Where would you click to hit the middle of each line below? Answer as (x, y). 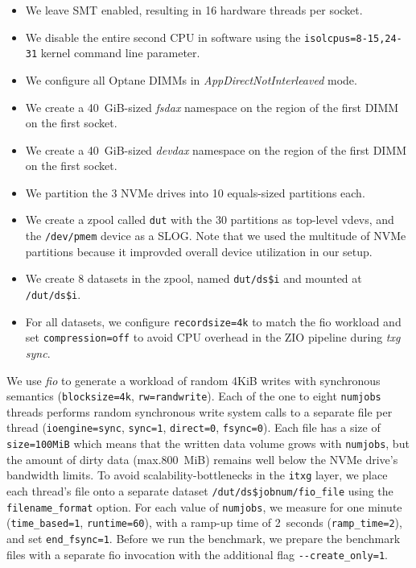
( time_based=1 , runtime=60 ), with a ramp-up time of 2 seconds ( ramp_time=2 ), (204, 522)
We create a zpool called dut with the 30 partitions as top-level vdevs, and (210, 220)
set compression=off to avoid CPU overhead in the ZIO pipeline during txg (213, 337)
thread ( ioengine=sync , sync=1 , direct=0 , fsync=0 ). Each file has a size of (194, 427)
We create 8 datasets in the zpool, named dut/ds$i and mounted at (194, 278)
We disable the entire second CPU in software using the (163, 37)
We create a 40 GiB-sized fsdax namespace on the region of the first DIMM (212, 107)
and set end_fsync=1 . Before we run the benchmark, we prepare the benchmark (204, 538)
